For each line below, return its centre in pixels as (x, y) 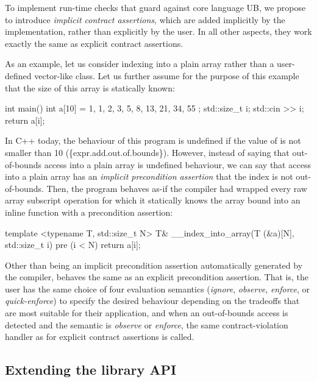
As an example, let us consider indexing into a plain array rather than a (140, 64)
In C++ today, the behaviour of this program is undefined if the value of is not (153, 140)
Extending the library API (91, 370)
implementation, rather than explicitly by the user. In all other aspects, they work (158, 31)
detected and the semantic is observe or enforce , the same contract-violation (147, 324)
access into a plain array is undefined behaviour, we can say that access (177, 164)
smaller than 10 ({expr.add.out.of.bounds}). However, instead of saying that (147, 152)
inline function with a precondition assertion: (89, 212)
